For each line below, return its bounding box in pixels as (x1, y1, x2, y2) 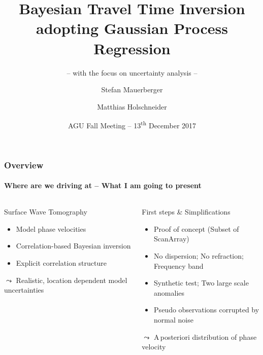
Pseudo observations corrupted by (154, 304, 259, 315)
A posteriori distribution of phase (153, 331, 257, 342)
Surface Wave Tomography (4, 206, 87, 217)
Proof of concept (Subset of (154, 223, 239, 234)
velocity (142, 341, 166, 352)
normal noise (154, 314, 193, 325)
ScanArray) (154, 233, 189, 244)
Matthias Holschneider (97, 101, 167, 112)
